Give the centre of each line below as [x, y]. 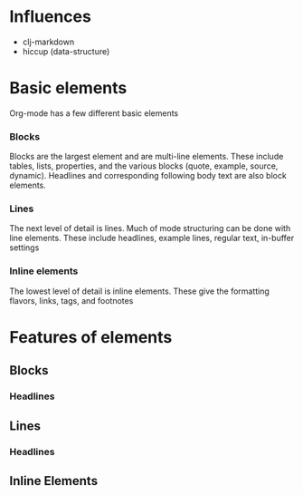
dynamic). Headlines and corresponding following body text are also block [148, 176]
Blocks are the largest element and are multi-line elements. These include [147, 157]
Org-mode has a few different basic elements [94, 113]
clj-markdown [48, 42]
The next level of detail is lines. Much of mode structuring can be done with [150, 228]
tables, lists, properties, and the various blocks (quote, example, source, [144, 166]
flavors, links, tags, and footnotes [71, 300]
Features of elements [91, 337]
